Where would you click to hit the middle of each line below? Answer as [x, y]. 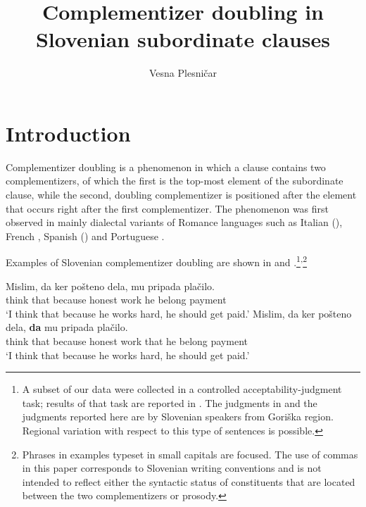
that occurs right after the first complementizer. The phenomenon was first [168, 208]
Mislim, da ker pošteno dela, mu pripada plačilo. [110, 286]
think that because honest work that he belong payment [127, 341]
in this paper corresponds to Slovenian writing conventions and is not [172, 468]
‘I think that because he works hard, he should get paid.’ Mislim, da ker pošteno [179, 313]
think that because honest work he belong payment [116, 300]
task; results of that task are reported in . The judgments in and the [170, 402]
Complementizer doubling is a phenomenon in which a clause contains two [166, 167]
